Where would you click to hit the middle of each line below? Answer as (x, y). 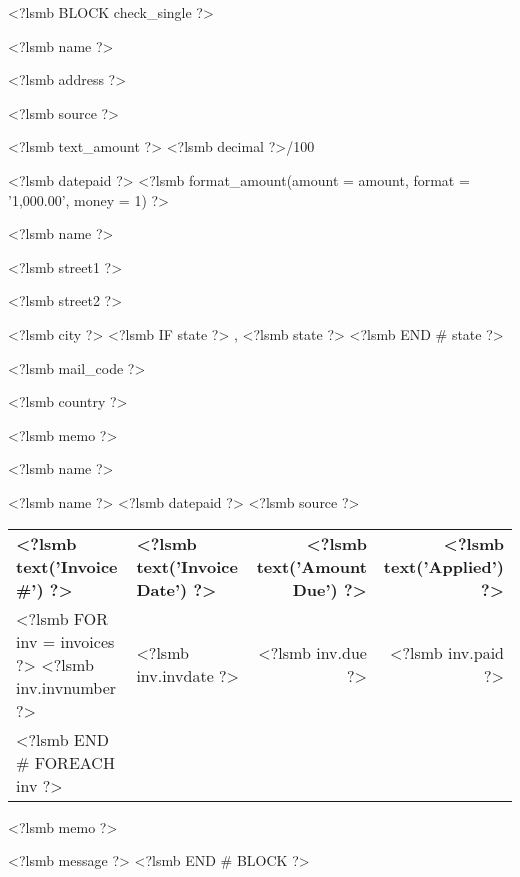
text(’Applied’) (443, 566)
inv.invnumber (66, 687)
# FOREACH (65, 762)
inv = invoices (65, 641)
